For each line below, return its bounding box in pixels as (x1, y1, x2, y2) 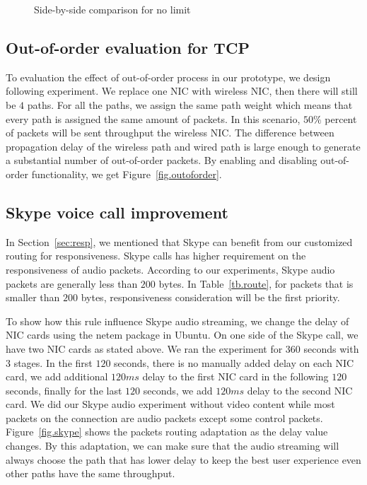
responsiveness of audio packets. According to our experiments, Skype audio (6, 262, 335, 276)
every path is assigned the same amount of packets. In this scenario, (6, 111, 301, 126)
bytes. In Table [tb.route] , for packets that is (158, 276, 354, 291)
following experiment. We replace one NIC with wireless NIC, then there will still (6, 83, 358, 98)
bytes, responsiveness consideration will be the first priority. (81, 290, 340, 305)
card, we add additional (6, 369, 108, 384)
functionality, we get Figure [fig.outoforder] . (31, 166, 222, 181)
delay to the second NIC (247, 382, 353, 397)
